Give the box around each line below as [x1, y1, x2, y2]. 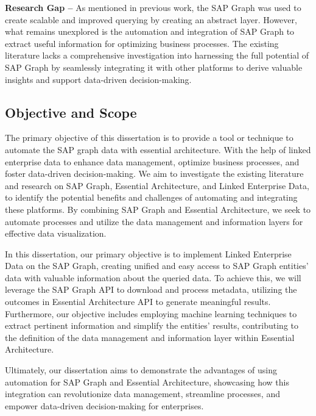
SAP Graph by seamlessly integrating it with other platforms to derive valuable [5, 60, 303, 73]
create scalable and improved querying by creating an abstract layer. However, [5, 13, 297, 26]
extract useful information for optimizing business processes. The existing [5, 37, 279, 49]
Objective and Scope [5, 102, 137, 121]
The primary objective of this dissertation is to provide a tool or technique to [5, 131, 293, 144]
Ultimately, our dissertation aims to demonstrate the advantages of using [5, 364, 278, 376]
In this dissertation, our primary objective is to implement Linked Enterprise [5, 247, 292, 260]
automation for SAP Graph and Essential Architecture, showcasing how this [5, 375, 289, 388]
